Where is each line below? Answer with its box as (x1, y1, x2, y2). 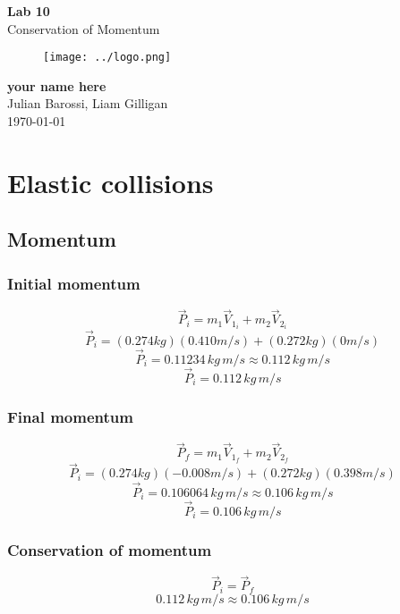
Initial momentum (7, 272, 140, 294)
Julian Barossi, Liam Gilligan (7, 94, 168, 113)
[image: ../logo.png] (43, 51, 172, 64)
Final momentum (7, 405, 133, 427)
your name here (7, 76, 106, 95)
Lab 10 (7, 2, 50, 20)
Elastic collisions (7, 164, 214, 200)
